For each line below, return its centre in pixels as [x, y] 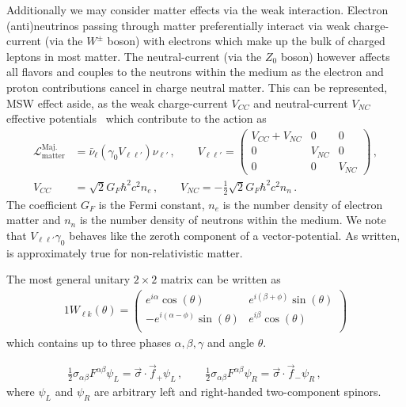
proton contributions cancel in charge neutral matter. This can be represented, [197, 87]
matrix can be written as [220, 279]
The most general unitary [68, 279]
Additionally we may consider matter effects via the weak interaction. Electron [197, 10]
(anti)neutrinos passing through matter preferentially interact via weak [178, 25]
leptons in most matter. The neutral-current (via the [134, 56]
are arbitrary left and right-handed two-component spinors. [237, 392]
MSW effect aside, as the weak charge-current [117, 103]
